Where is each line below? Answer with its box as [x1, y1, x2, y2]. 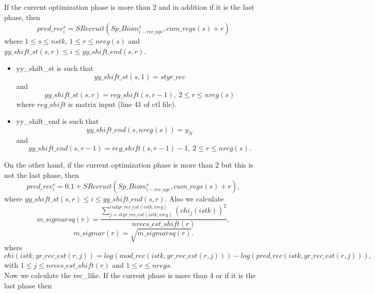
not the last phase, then [4, 169, 79, 180]
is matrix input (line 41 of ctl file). [68, 98, 177, 109]
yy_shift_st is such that [16, 63, 93, 73]
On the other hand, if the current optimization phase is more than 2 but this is [4, 159, 254, 170]
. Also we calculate [164, 193, 224, 204]
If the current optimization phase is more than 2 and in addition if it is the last [4, 2, 254, 12]
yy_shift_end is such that [16, 116, 99, 126]
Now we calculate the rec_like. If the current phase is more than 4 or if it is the [4, 270, 256, 281]
